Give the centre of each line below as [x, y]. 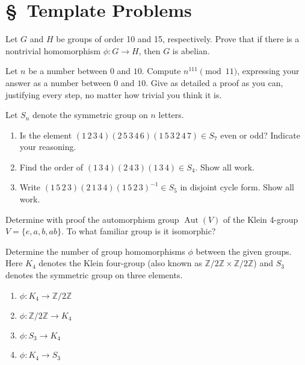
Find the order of [51, 167]
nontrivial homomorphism [53, 50]
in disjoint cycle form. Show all [237, 187]
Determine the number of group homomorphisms [95, 251]
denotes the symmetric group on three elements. [94, 275]
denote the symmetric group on [90, 115]
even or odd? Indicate [260, 135]
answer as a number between [58, 82]
